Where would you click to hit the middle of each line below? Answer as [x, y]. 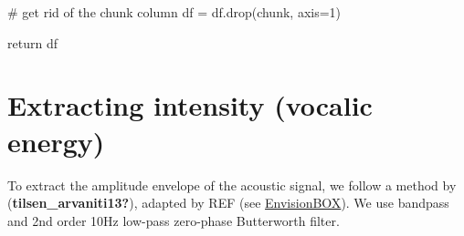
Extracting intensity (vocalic [190, 105]
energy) [56, 141]
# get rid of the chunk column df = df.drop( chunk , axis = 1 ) [174, 12]
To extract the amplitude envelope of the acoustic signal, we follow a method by [232, 185]
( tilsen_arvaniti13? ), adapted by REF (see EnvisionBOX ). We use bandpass [228, 203]
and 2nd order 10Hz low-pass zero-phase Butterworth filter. [174, 220]
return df [32, 42]
